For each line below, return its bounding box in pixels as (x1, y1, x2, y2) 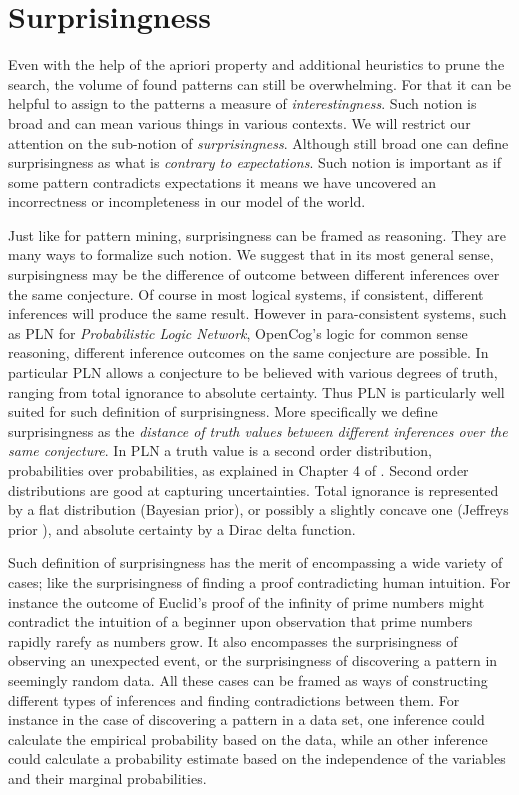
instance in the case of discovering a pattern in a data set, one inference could (8, 709, 485, 730)
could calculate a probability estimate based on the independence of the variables (8, 748, 506, 769)
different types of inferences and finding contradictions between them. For (8, 689, 460, 710)
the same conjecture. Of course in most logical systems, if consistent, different (8, 283, 484, 304)
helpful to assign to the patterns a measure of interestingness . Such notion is (8, 93, 477, 114)
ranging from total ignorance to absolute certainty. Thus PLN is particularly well (8, 381, 505, 402)
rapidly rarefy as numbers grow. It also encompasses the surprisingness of (8, 630, 458, 651)
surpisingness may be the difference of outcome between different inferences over (8, 264, 500, 285)
